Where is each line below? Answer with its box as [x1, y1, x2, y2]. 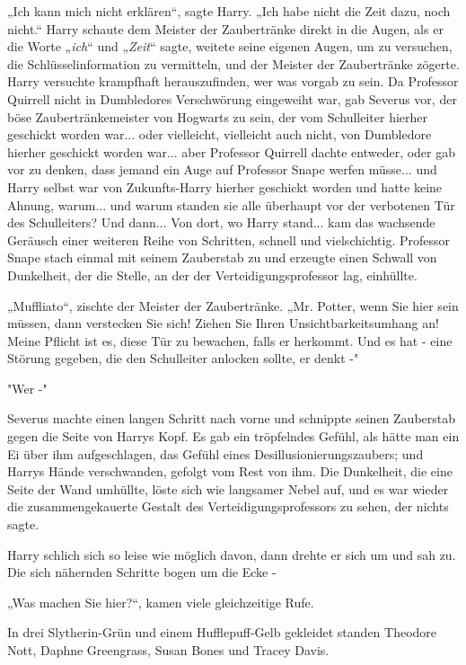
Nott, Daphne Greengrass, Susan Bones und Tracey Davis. [7, 641, 330, 659]
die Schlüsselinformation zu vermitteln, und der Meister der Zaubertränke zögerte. [7, 54, 460, 73]
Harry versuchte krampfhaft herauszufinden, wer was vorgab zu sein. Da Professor [7, 72, 459, 91]
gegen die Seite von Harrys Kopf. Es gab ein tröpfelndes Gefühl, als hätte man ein [7, 427, 460, 446]
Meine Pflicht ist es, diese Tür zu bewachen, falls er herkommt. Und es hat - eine [7, 331, 453, 350]
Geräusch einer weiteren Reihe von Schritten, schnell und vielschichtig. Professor [7, 230, 451, 249]
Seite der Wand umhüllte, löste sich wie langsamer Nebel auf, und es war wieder [7, 479, 449, 498]
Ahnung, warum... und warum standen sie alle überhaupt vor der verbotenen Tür [7, 195, 455, 214]
